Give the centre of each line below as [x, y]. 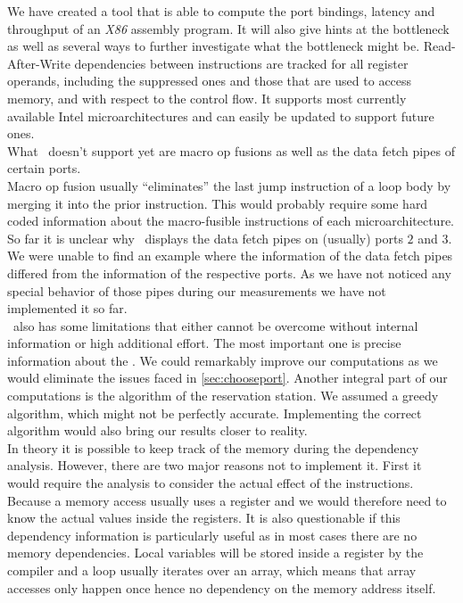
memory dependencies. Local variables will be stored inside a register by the [215, 553]
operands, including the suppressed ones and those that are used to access [210, 81]
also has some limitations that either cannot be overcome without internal [215, 325]
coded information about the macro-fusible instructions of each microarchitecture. [231, 221]
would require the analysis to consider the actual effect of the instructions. [211, 483]
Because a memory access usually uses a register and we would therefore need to [227, 500]
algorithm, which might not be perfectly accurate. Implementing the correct [215, 413]
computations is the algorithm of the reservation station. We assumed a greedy [223, 396]
